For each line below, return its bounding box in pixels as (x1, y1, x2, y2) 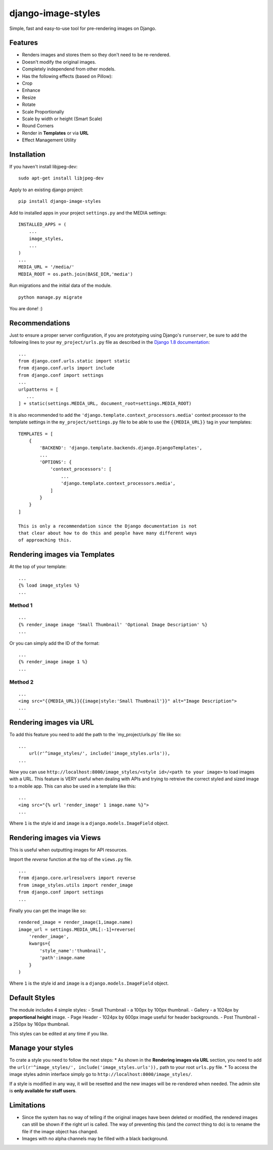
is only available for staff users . (9, 1088, 77, 1094)
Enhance (22, 87, 40, 93)
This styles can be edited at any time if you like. (9, 1030, 109, 1036)
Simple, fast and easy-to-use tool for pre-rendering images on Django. (9, 25, 157, 31)
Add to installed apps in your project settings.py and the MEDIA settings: (9, 209, 167, 215)
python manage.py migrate (18, 294, 83, 300)
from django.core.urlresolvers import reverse (18, 875, 136, 881)
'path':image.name (39, 955, 85, 961)
